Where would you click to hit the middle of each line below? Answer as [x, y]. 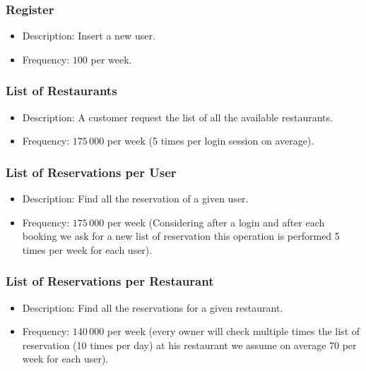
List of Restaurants [61, 91]
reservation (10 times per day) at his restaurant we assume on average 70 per [189, 345]
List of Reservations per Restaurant [110, 281]
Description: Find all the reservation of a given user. [135, 199]
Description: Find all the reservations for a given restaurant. [153, 307]
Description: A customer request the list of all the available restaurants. [177, 117]
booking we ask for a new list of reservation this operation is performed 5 [181, 236]
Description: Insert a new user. [89, 36]
